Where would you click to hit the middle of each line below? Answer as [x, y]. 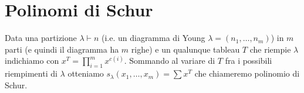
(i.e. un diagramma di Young [153, 38]
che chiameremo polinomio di [247, 73]
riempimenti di [31, 73]
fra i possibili [249, 61]
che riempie [270, 49]
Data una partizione [41, 38]
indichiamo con [32, 61]
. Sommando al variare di [170, 61]
